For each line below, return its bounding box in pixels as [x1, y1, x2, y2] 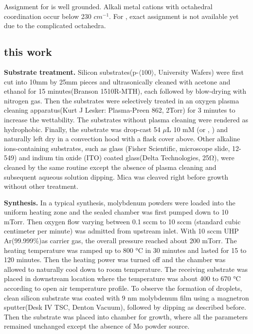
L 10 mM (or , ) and [167, 124, 228, 134]
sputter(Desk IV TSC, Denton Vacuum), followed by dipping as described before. [4, 302, 246, 312]
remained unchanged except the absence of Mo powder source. [4, 321, 190, 331]
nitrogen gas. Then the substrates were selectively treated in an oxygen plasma [4, 95, 239, 105]
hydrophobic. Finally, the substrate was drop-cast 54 [4, 124, 161, 134]
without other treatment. [4, 181, 78, 191]
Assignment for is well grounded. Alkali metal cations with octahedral [4, 1, 213, 11]
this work [4, 44, 52, 59]
